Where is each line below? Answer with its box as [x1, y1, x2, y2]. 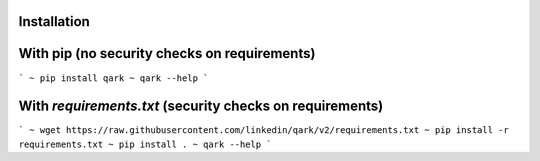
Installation [18, 13, 90, 30]
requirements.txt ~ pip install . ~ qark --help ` [18, 138, 272, 150]
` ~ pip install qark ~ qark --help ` [18, 72, 209, 84]
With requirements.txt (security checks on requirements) [18, 98, 384, 115]
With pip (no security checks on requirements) [18, 45, 316, 62]
